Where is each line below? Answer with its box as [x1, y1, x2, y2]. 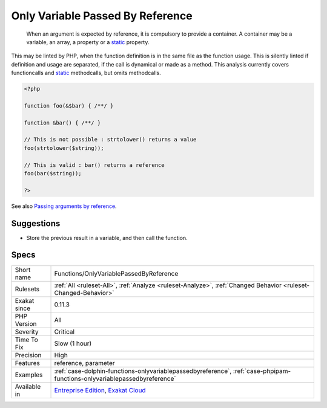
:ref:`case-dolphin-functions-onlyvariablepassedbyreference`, [54, 366, 232, 375]
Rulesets [15, 285, 39, 293]
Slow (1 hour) [54, 339, 92, 348]
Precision [15, 351, 42, 359]
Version [15, 319, 37, 328]
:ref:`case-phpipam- [233, 366, 291, 375]
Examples [15, 371, 43, 379]
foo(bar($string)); [24, 170, 82, 176]
